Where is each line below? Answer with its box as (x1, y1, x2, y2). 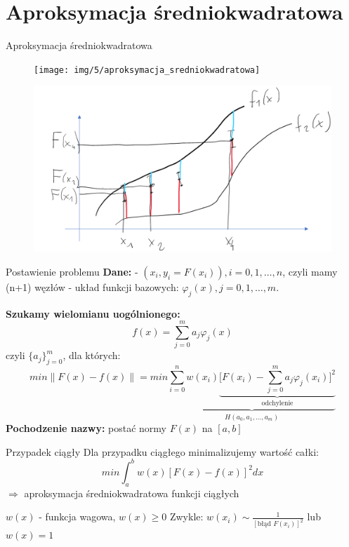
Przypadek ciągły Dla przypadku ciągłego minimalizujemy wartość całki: (6, 444, 319, 459)
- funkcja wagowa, (39, 509, 116, 524)
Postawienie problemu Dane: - (6, 264, 138, 278)
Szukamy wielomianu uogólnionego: (6, 306, 180, 320)
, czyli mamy (282, 264, 338, 278)
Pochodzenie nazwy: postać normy (6, 421, 166, 435)
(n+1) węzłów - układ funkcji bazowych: (6, 279, 179, 294)
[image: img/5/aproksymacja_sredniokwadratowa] (34, 65, 261, 75)
